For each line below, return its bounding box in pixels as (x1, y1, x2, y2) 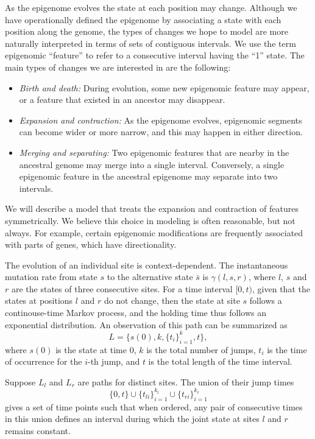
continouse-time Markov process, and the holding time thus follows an (5, 306, 267, 319)
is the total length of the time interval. (148, 355, 292, 368)
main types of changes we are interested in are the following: (5, 60, 231, 73)
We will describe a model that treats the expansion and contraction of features (5, 202, 299, 215)
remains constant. (5, 424, 71, 437)
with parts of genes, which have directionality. (5, 238, 177, 251)
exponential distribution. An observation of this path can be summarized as (5, 318, 288, 331)
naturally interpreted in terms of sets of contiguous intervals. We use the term (5, 37, 296, 49)
